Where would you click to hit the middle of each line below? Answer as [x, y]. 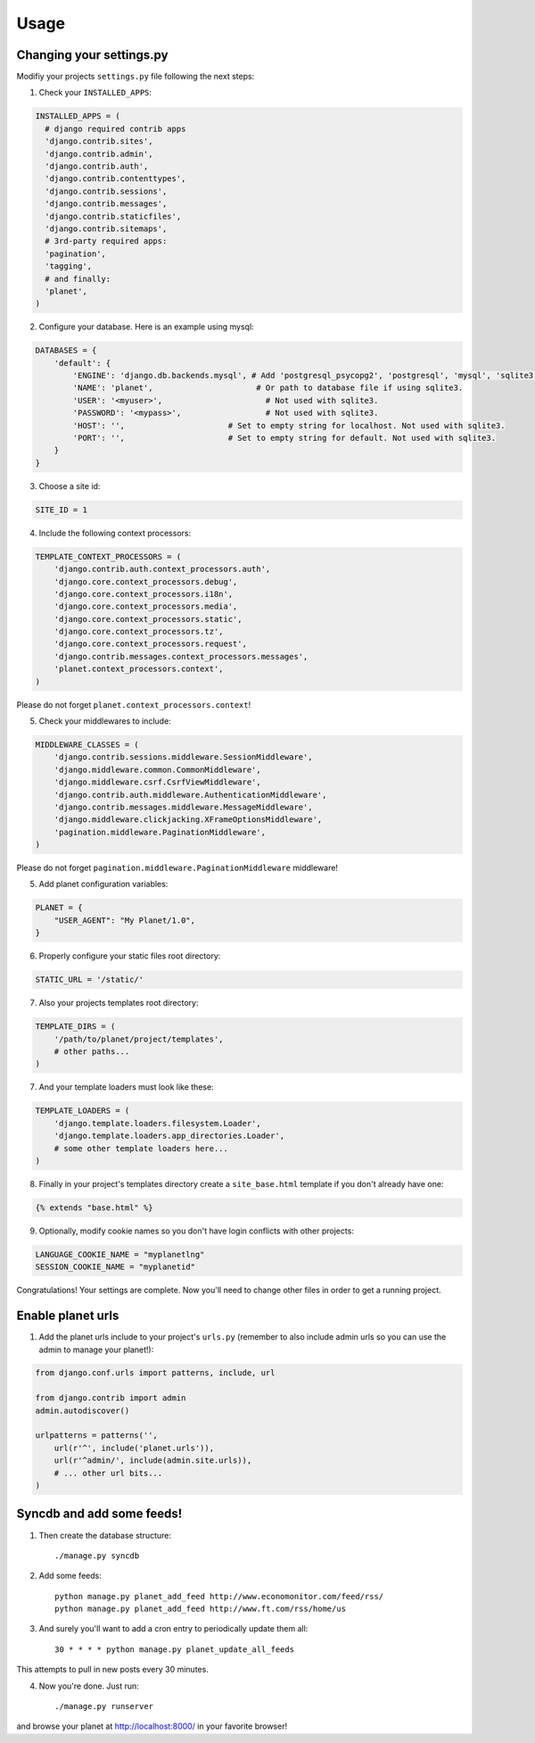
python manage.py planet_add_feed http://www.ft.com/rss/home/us [201, 1609]
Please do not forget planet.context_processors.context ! [134, 704]
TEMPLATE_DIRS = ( [75, 1027]
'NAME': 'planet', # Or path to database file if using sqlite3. [268, 388]
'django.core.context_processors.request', [150, 644]
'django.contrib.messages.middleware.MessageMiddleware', [183, 807]
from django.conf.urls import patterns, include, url [155, 1373]
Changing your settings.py [92, 55]
